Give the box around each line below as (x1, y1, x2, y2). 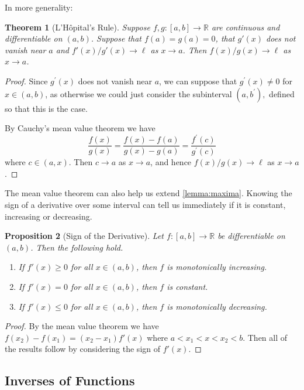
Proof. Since (5, 74, 48, 87)
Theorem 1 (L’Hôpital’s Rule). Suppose (5, 20, 150, 33)
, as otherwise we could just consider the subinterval (45, 87, 232, 100)
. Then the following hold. (30, 241, 123, 253)
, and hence (150, 156, 192, 168)
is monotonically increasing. (167, 261, 267, 273)
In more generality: (5, 1, 73, 13)
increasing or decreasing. (5, 210, 92, 222)
